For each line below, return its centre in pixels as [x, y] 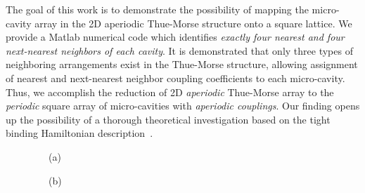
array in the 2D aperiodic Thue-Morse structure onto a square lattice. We [193, 23]
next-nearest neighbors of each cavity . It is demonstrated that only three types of [179, 50]
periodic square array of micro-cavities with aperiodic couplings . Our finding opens [183, 106]
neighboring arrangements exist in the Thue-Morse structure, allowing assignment [182, 64]
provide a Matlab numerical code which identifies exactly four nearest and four [175, 37]
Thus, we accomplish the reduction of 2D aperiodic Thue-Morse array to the [170, 92]
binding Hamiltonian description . [79, 133]
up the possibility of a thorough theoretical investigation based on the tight [168, 119]
